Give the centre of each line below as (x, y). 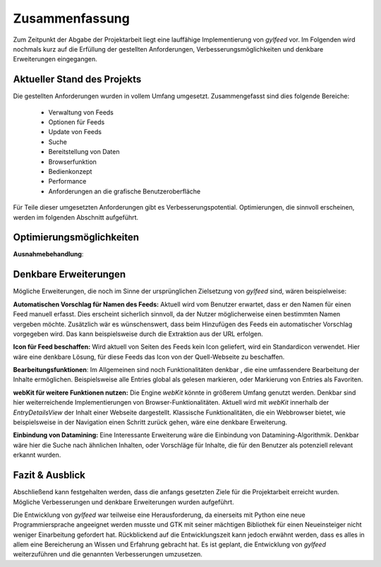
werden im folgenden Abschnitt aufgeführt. (76, 217)
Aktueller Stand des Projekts (77, 79)
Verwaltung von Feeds (81, 112)
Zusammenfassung (71, 18)
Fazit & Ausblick (49, 476)
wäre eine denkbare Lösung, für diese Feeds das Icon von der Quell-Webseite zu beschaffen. (149, 357)
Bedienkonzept (70, 171)
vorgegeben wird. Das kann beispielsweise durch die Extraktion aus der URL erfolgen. (138, 334)
